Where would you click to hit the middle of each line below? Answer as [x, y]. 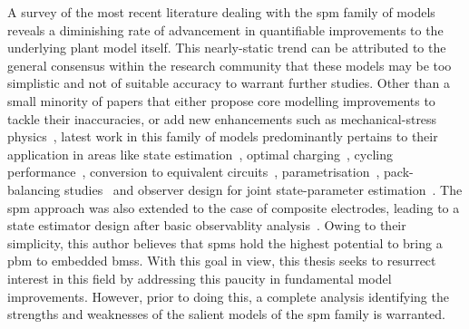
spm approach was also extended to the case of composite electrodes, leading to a [234, 207]
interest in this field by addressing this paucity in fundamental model [200, 278]
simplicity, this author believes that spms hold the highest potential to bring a [225, 242]
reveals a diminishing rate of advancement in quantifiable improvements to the [225, 29]
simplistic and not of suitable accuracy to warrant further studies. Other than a [229, 83]
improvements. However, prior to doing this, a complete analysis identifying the [228, 296]
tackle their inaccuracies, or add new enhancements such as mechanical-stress [222, 118]
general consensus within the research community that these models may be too [230, 65]
